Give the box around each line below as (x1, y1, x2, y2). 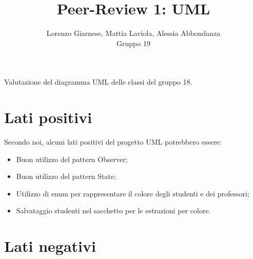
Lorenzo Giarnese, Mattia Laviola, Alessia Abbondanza (46, 28, 221, 38)
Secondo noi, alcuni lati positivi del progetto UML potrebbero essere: (4, 136, 222, 147)
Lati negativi (4, 235, 96, 256)
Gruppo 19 (116, 37, 150, 48)
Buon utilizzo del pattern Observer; (16, 153, 128, 164)
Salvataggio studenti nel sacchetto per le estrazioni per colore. (16, 205, 211, 216)
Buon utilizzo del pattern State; (16, 171, 116, 182)
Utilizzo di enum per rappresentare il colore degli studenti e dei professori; (16, 188, 249, 198)
